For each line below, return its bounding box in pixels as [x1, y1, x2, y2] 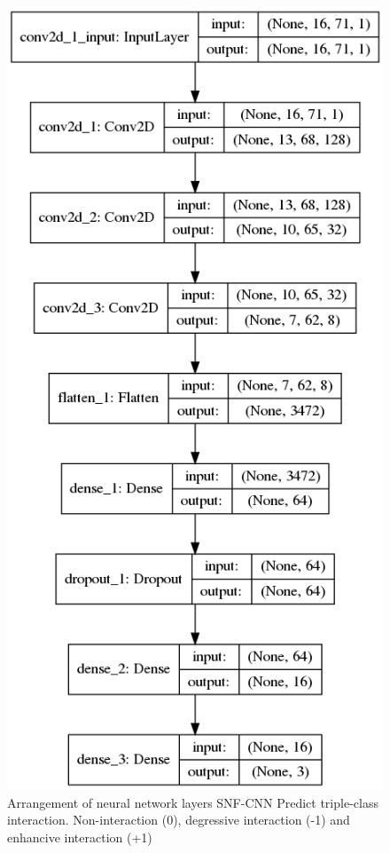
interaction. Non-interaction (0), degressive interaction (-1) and [7, 810, 350, 829]
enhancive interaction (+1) [7, 827, 152, 846]
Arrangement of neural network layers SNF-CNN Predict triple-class [7, 793, 378, 811]
